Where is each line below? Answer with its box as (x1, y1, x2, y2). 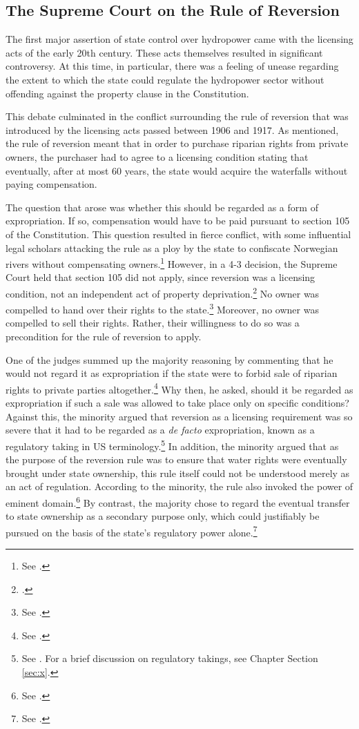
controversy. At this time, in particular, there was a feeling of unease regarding (6, 59, 339, 73)
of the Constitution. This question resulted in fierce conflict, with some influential (6, 226, 351, 241)
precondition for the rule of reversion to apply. (6, 329, 202, 344)
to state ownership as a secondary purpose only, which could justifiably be (6, 509, 320, 523)
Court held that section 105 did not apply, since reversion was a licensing (6, 270, 316, 284)
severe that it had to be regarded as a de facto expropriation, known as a (6, 422, 315, 437)
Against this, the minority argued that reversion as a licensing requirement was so (6, 409, 353, 423)
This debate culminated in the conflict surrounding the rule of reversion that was (6, 109, 349, 124)
